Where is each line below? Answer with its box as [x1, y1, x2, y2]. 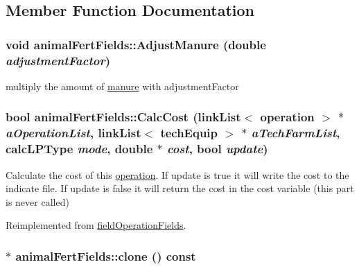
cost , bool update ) [166, 140, 268, 157]
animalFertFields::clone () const [15, 247, 196, 264]
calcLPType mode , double [6, 140, 153, 157]
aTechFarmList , [251, 124, 340, 141]
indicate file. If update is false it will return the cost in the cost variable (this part [6, 181, 354, 196]
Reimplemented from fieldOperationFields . [6, 218, 186, 232]
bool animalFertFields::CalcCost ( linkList [6, 108, 241, 125]
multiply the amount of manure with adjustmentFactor [6, 78, 239, 93]
